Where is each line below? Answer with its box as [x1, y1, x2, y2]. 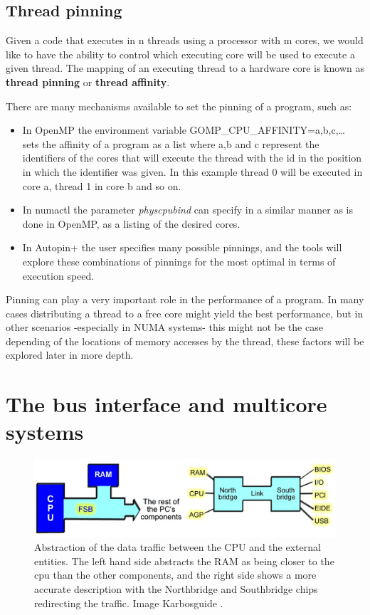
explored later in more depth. [6, 347, 134, 362]
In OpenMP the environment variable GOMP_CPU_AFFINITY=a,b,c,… [22, 122, 345, 137]
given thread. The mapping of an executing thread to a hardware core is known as [6, 61, 364, 75]
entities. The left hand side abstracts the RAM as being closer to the [34, 553, 334, 568]
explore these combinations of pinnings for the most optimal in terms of [22, 253, 336, 268]
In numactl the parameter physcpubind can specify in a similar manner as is [22, 202, 354, 217]
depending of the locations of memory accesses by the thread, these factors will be [6, 333, 364, 348]
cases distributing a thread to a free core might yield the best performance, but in [6, 305, 364, 320]
